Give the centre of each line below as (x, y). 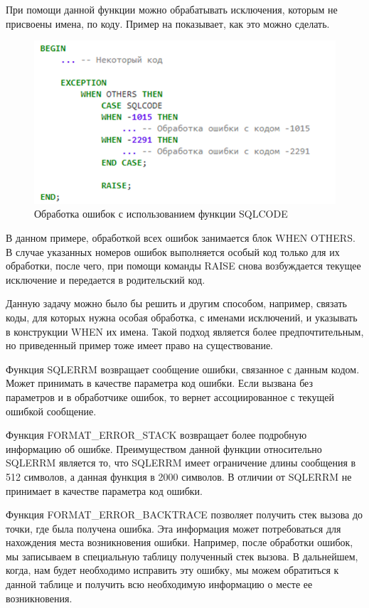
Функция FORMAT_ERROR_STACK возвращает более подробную (156, 435)
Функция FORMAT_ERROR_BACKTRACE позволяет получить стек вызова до (184, 514)
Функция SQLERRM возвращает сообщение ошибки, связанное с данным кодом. (183, 369)
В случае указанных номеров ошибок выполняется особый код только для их (173, 251)
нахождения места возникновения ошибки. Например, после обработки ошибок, (180, 542)
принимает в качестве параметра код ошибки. (105, 490)
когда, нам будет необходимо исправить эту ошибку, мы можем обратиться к (172, 570)
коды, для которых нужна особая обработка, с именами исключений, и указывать (182, 317)
